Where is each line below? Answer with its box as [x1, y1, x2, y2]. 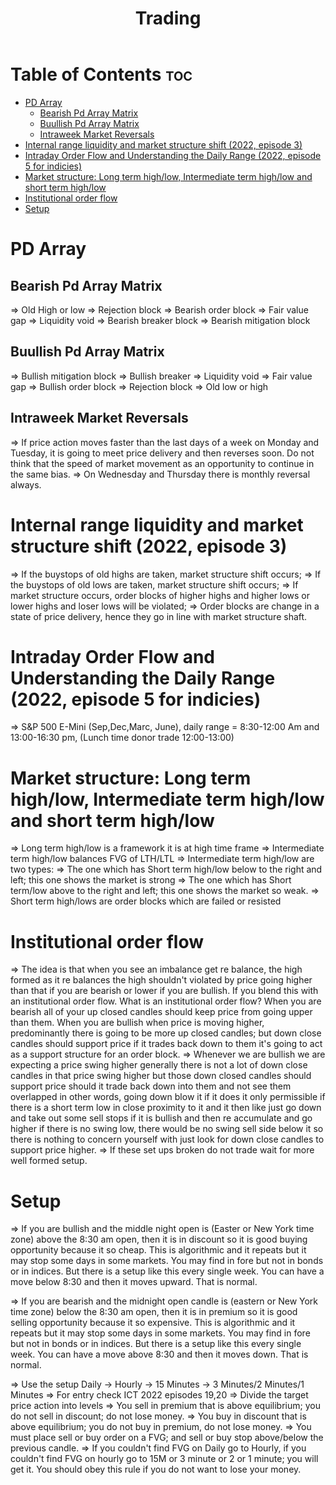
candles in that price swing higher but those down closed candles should [10, 1070, 312, 1082]
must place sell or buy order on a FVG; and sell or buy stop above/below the [10, 1432, 324, 1444]
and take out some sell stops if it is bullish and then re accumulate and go [10, 1112, 313, 1124]
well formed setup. [10, 1155, 88, 1167]
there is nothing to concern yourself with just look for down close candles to [10, 1133, 325, 1146]
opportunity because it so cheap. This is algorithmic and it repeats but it [10, 1244, 307, 1256]
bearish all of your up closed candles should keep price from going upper [10, 1006, 313, 1018]
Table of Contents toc [10, 63, 193, 86]
